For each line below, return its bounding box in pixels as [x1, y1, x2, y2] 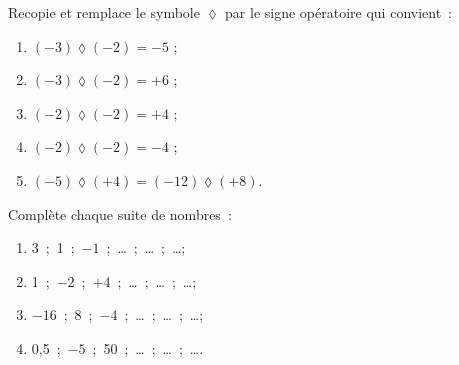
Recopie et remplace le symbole [8, 2, 200, 22]
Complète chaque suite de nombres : [8, 203, 232, 224]
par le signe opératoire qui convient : [225, 2, 453, 22]
